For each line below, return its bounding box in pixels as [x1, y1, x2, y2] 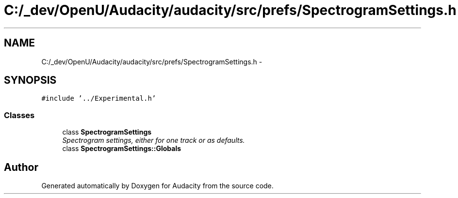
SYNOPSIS [4, 74, 57, 87]
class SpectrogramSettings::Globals [62, 144, 181, 153]
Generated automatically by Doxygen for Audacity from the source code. [41, 182, 274, 190]
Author [4, 161, 38, 173]
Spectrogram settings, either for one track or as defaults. [62, 136, 245, 145]
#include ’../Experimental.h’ [41, 94, 156, 103]
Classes [4, 110, 35, 120]
